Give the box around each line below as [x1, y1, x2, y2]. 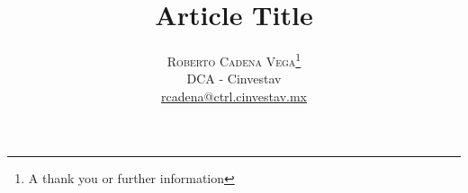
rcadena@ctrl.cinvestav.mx [161, 86, 307, 105]
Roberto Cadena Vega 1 [166, 49, 301, 70]
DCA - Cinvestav [186, 69, 282, 88]
